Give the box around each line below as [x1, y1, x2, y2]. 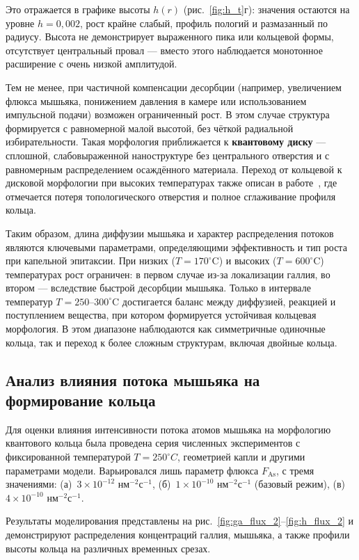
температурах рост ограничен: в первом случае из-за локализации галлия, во [6, 266, 330, 281]
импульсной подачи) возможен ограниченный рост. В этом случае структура [6, 107, 330, 122]
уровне [6, 15, 35, 30]
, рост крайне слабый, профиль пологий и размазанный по [79, 15, 328, 30]
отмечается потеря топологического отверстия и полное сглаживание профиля [6, 189, 336, 203]
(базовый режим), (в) [254, 477, 346, 491]
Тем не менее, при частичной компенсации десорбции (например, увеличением [6, 79, 342, 94]
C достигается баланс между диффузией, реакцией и [112, 294, 336, 308]
